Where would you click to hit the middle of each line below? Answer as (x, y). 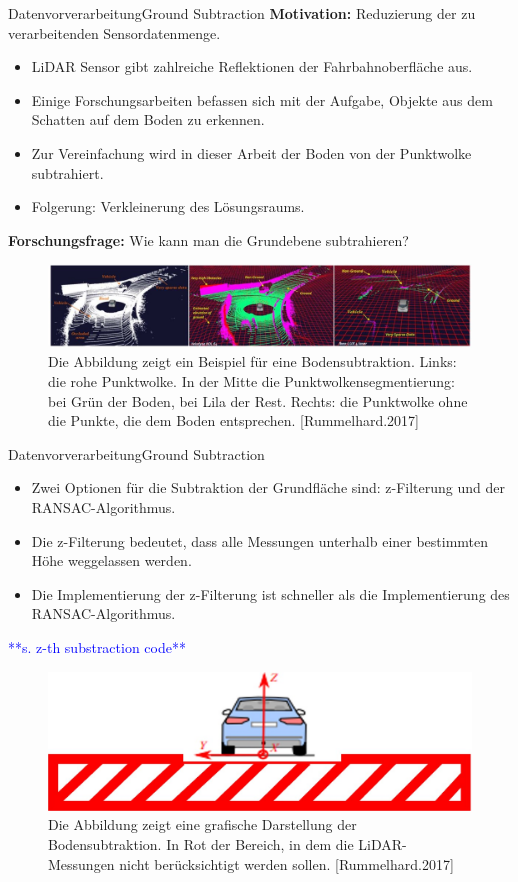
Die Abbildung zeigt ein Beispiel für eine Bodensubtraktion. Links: (252, 361)
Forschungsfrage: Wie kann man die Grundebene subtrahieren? (208, 239)
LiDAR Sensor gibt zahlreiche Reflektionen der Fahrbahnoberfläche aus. (252, 66)
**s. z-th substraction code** (97, 647)
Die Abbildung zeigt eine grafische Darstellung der (202, 824)
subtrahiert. (67, 172)
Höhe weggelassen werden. (111, 560)
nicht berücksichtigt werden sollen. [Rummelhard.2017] (286, 863)
